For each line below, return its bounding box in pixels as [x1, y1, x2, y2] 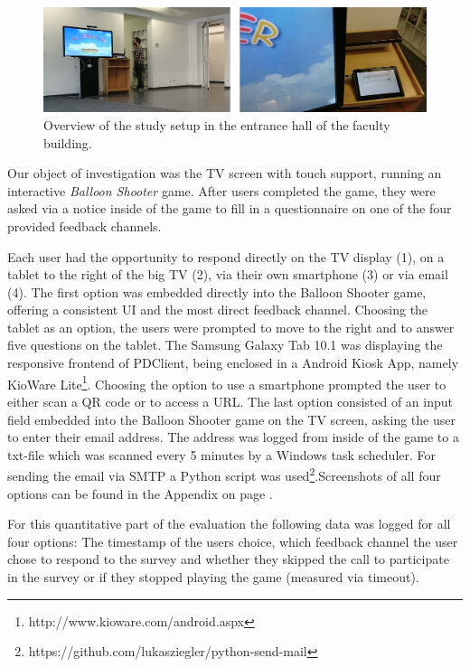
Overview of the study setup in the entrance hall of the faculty [43, 115, 390, 134]
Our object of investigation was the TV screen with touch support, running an [7, 164, 442, 183]
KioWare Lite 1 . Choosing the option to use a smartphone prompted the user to [7, 371, 446, 393]
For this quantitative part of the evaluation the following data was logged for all [7, 514, 451, 533]
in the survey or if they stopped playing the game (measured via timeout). [7, 567, 419, 586]
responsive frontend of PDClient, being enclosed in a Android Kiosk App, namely [7, 353, 459, 372]
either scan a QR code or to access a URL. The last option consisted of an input [7, 391, 454, 410]
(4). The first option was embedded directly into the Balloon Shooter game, [7, 282, 427, 301]
